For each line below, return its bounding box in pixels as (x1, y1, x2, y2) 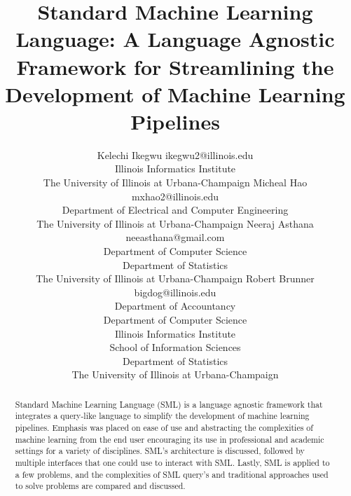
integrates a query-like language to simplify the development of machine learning (15, 410, 310, 422)
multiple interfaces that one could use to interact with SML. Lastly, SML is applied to (15, 457, 330, 469)
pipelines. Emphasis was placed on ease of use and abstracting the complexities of (15, 422, 313, 434)
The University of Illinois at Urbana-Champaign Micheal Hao (43, 175, 308, 190)
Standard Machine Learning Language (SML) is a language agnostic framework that (15, 398, 323, 410)
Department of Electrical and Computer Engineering (62, 202, 289, 217)
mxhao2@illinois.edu (131, 188, 219, 203)
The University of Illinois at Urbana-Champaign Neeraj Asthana (36, 216, 314, 230)
